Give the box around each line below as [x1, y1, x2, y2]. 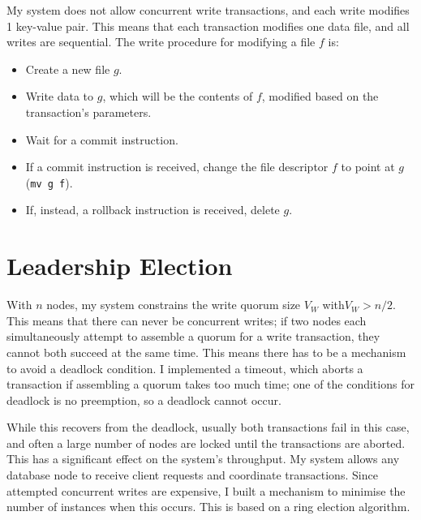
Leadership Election [6, 249, 233, 282]
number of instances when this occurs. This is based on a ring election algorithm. [6, 498, 410, 515]
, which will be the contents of [102, 88, 253, 105]
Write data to [25, 88, 94, 105]
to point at [341, 158, 395, 175]
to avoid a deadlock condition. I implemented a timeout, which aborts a [6, 359, 363, 376]
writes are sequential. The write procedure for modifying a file [6, 33, 316, 50]
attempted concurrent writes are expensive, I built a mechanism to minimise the [6, 482, 406, 499]
